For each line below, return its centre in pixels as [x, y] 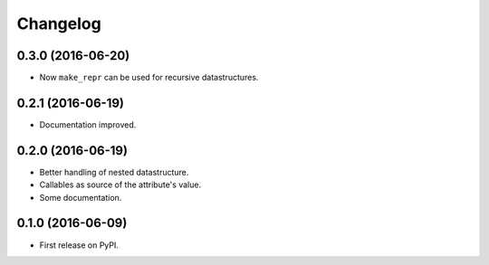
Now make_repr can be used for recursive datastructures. [149, 78]
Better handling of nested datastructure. [114, 172]
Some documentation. [81, 197]
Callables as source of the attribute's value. [120, 185]
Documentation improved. [88, 124]
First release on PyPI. [79, 245]
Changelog [59, 24]
